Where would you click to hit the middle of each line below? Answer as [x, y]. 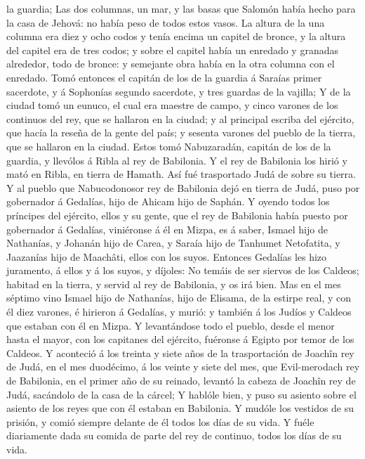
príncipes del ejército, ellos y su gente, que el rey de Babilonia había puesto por [177, 215]
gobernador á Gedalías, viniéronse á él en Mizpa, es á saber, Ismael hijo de [167, 229]
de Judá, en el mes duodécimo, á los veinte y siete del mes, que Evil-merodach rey [183, 367]
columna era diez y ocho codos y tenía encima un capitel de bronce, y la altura [176, 36]
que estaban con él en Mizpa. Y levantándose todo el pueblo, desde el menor [171, 325]
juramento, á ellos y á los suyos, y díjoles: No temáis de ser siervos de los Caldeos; [183, 270]
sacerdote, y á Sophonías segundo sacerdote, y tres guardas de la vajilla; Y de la [179, 91]
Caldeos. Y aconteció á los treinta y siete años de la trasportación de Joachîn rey [180, 353]
